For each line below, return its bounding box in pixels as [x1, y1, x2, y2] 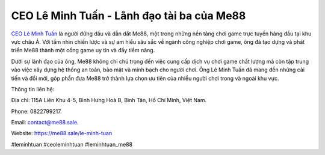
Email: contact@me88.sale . [11, 119, 79, 126]
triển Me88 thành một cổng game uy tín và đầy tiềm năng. [11, 47, 155, 54]
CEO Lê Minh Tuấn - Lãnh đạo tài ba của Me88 [11, 9, 246, 22]
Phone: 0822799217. [11, 108, 63, 115]
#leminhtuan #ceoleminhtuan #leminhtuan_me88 [11, 141, 132, 148]
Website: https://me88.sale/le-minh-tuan [11, 130, 113, 137]
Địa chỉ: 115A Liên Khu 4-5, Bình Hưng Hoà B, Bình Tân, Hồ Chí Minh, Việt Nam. [11, 97, 207, 104]
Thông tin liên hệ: [11, 85, 55, 93]
